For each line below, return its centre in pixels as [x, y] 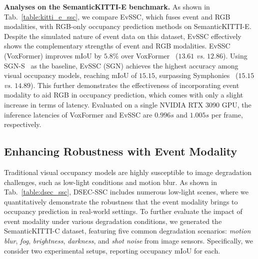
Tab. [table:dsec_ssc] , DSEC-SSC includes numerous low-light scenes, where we [126, 192]
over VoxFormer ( [150, 55]
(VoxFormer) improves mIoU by [53, 55]
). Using [235, 55]
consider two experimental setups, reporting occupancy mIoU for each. [112, 250]
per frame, [227, 114]
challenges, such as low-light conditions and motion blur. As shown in [110, 182]
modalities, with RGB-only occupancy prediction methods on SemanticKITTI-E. [128, 26]
